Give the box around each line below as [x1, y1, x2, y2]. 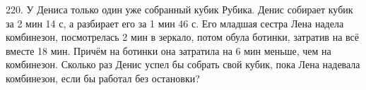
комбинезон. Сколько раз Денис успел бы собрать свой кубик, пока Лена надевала [6, 57, 360, 72]
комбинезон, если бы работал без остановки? [6, 70, 200, 85]
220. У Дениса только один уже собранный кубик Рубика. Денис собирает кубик [6, 2, 353, 16]
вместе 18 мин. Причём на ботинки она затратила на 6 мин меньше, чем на [6, 43, 331, 58]
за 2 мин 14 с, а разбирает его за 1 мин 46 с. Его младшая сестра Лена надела [6, 15, 344, 30]
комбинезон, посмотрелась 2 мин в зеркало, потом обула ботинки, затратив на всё [6, 30, 359, 44]
